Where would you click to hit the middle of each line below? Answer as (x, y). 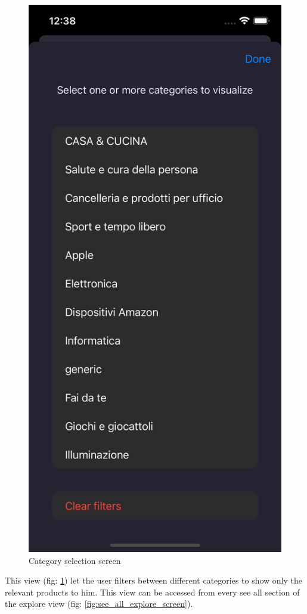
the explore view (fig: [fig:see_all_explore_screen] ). (99, 604)
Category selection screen (75, 560)
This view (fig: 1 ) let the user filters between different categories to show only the (154, 580)
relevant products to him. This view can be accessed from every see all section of (152, 592)
